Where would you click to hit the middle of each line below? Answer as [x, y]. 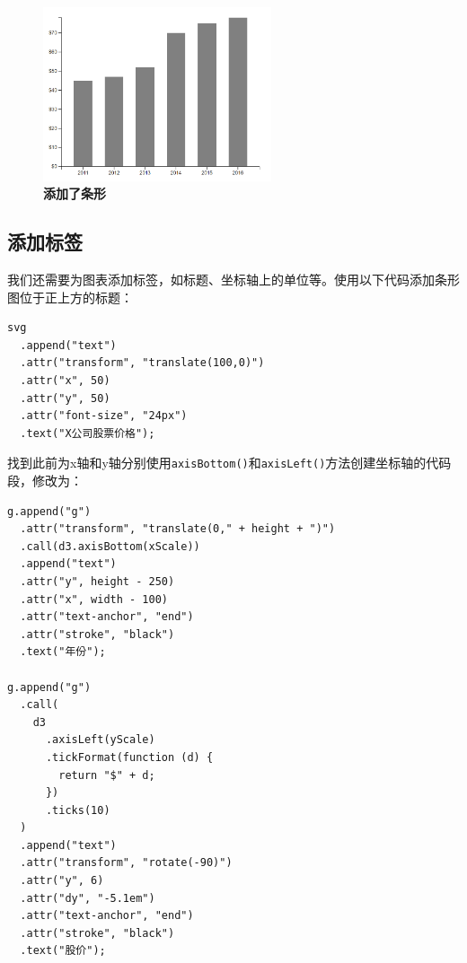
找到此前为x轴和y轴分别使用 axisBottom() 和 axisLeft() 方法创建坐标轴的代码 [229, 463]
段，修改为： [45, 480]
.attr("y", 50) [65, 398]
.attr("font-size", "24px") [104, 416]
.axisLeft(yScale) [100, 740]
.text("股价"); [63, 951]
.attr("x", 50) [65, 380]
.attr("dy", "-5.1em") [88, 898]
